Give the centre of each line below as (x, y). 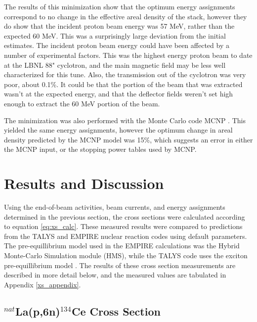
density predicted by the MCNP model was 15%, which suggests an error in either (128, 139)
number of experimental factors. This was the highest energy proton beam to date (128, 55)
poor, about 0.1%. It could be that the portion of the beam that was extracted (123, 84)
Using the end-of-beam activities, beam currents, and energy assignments (115, 207)
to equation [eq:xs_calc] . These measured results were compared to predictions (123, 226)
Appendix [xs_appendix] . (43, 284)
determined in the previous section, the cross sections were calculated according (125, 216)
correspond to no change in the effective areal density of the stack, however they (126, 16)
